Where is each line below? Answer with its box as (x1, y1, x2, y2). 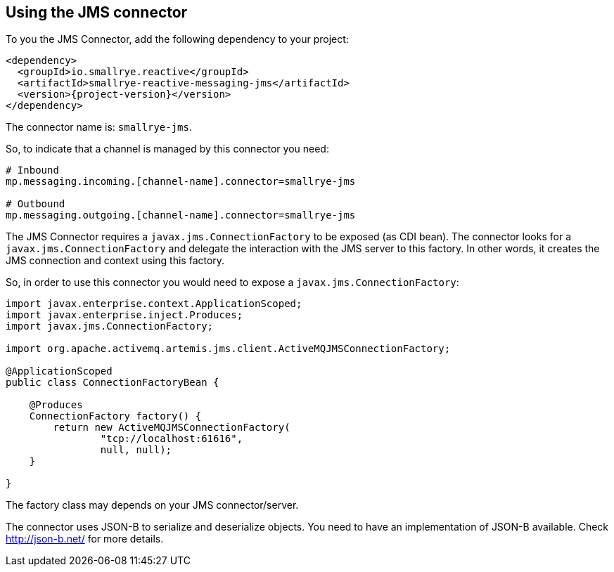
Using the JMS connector (6, 4, 188, 21)
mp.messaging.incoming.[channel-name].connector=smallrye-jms (6, 176, 356, 188)
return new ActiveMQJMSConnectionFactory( (53, 422, 290, 434)
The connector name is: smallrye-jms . (6, 121, 193, 134)
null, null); (100, 444, 172, 456)
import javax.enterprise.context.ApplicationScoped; (6, 298, 302, 310)
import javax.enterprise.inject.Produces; (6, 309, 243, 321)
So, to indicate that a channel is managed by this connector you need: (6, 143, 329, 155)
